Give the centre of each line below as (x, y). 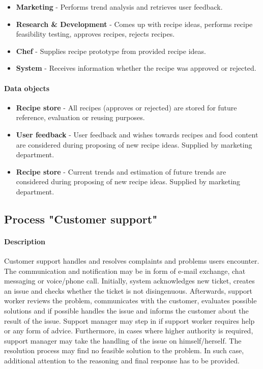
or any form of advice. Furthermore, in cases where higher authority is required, (129, 331)
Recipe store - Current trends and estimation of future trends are (121, 171)
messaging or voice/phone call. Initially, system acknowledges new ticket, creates (129, 281)
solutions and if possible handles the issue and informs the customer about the (126, 311)
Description (25, 241)
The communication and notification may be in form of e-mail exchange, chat (125, 271)
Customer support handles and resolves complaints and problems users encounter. (132, 261)
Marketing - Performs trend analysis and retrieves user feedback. (119, 7)
